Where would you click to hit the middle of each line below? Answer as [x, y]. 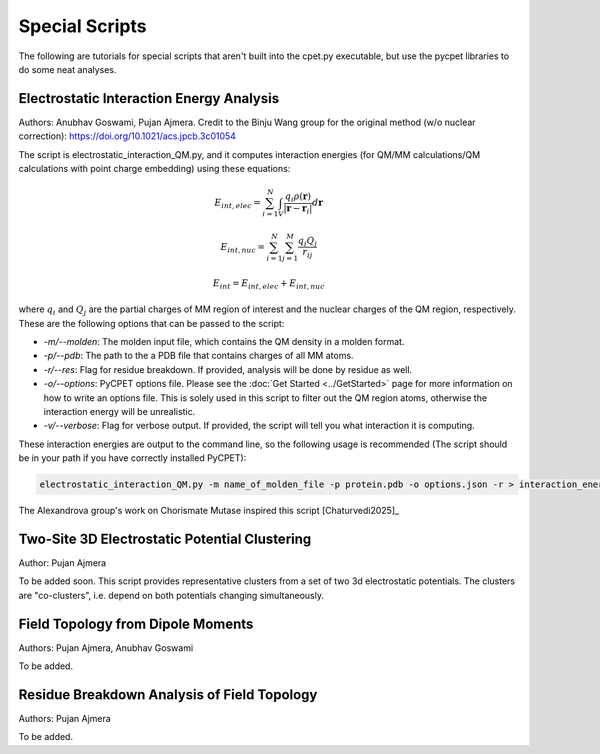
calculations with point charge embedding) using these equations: [154, 169]
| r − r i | [298, 209]
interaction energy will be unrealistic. [119, 411]
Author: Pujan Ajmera [62, 562]
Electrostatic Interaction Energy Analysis [149, 98]
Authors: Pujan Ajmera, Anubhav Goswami [106, 647]
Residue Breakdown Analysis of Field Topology [168, 694]
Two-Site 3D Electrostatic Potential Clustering [165, 538]
